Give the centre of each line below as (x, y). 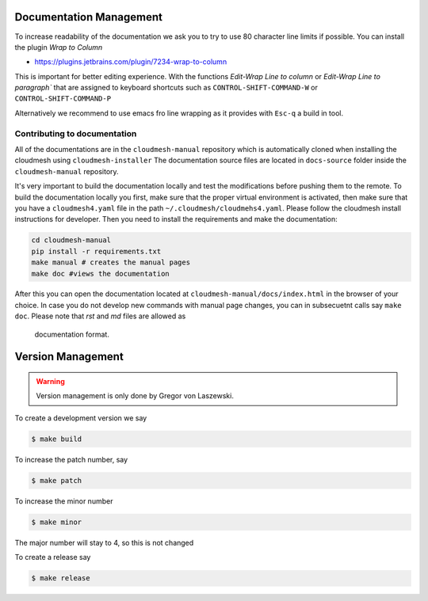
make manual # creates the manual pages (111, 262)
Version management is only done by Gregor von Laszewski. (135, 396)
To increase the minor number (64, 501)
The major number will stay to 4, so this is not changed (104, 542)
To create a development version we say (81, 418)
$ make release (61, 578)
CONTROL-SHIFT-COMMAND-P (63, 99)
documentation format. (72, 334)
